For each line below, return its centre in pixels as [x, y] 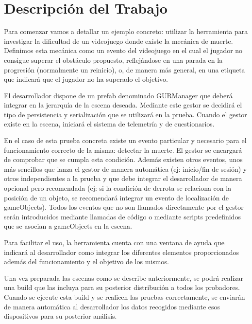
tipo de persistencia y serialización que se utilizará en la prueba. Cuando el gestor [126, 114]
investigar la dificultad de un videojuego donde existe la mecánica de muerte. [118, 41]
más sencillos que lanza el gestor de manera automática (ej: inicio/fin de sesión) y [126, 169]
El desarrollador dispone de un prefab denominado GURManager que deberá [118, 95]
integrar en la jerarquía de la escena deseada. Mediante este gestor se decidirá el [123, 105]
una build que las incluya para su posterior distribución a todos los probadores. [122, 287]
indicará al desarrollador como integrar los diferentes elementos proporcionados [122, 252]
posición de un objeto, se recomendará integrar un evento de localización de [117, 197]
